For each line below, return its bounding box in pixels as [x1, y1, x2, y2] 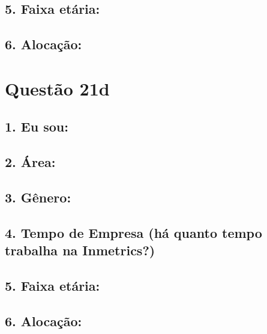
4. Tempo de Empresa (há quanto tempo [5, 223, 262, 241]
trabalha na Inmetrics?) [5, 241, 155, 260]
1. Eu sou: [5, 117, 68, 136]
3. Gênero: [5, 187, 71, 206]
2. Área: [5, 153, 56, 171]
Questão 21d [5, 76, 110, 100]
